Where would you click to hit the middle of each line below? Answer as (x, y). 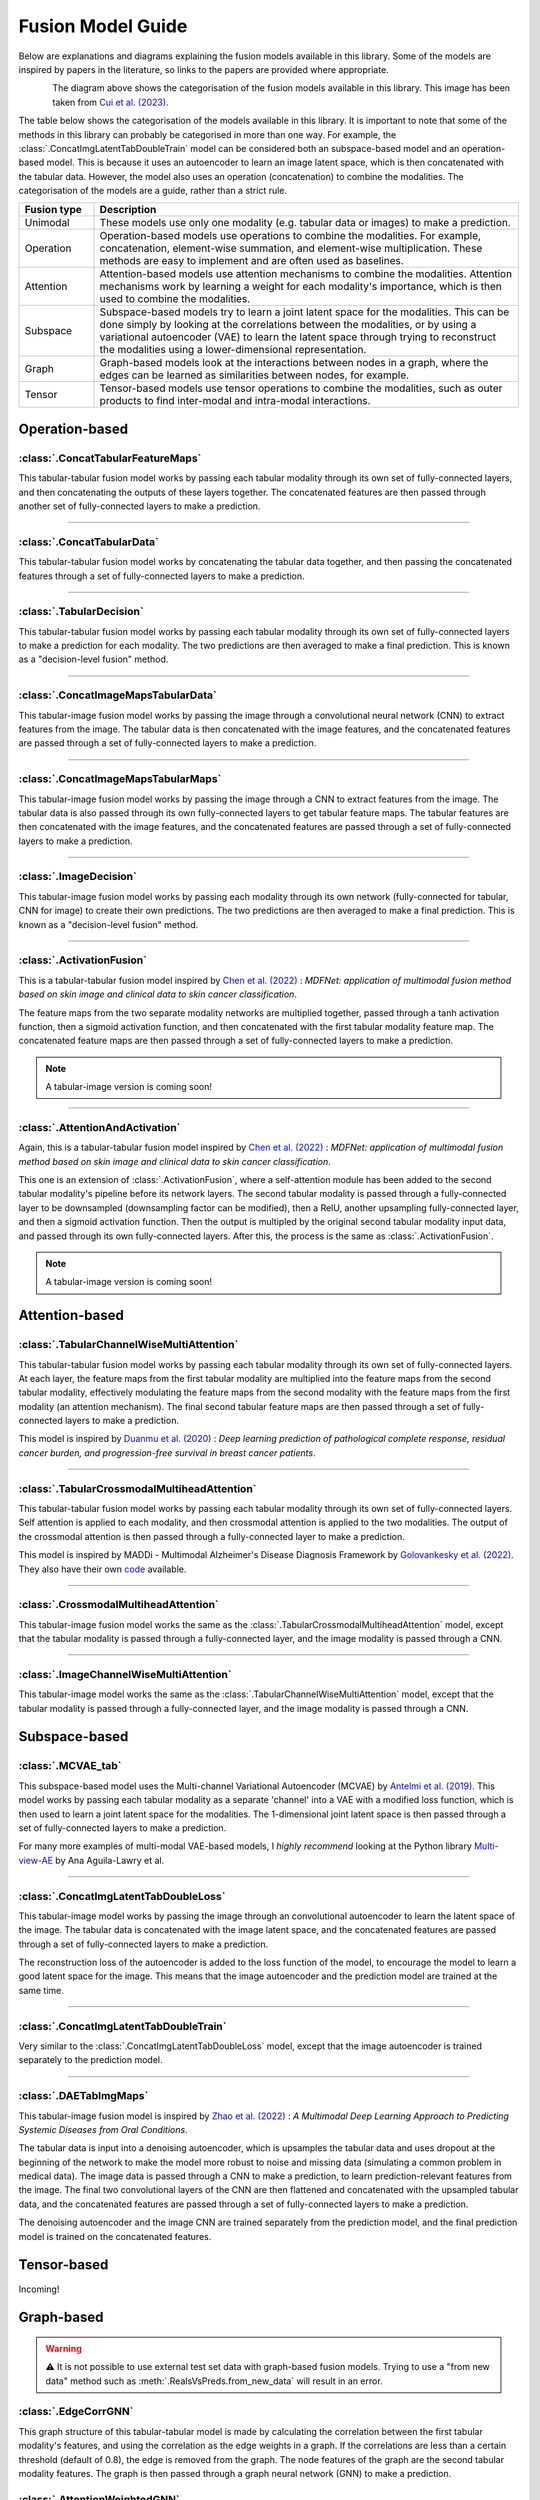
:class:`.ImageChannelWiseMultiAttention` (125, 1674)
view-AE (36, 1860)
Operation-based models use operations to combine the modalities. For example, (290, 236)
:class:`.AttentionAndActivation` (99, 1127)
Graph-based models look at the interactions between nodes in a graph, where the (294, 363)
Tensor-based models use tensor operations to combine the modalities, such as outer (301, 388)
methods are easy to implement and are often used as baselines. (251, 261)
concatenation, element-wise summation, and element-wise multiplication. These (291, 248)
